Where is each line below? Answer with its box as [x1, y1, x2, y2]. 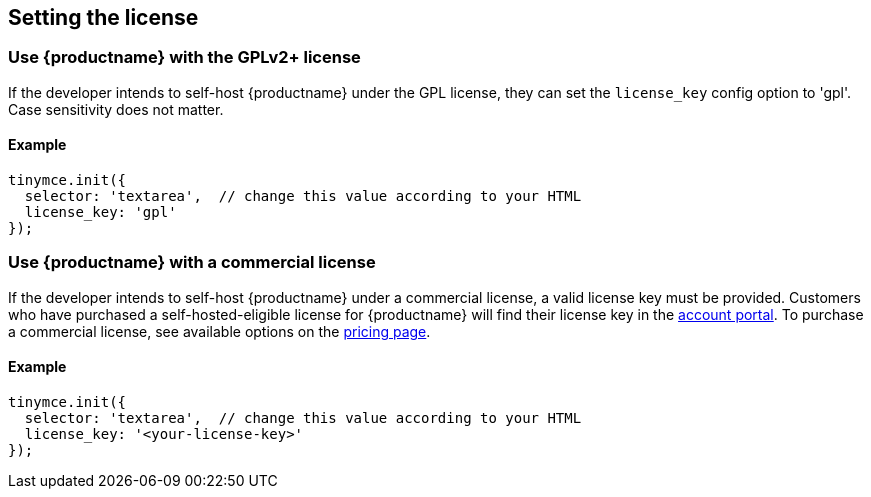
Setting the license [8, 5, 199, 30]
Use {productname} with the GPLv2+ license [8, 47, 361, 68]
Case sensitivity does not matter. [8, 100, 224, 118]
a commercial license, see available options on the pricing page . [8, 322, 431, 340]
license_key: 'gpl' [24, 204, 177, 221]
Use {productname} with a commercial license [8, 252, 376, 273]
